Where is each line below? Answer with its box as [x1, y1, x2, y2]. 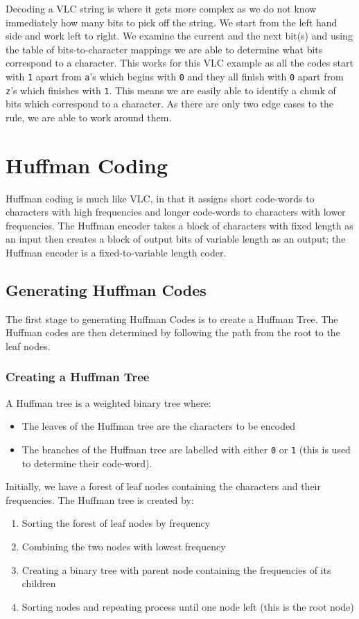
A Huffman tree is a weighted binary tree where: [6, 395, 211, 410]
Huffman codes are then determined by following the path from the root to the [6, 325, 340, 340]
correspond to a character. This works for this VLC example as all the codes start [6, 55, 353, 70]
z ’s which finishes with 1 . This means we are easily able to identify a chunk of [6, 82, 336, 97]
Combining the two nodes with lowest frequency [21, 539, 226, 553]
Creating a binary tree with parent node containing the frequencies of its [21, 562, 331, 577]
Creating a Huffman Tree [6, 368, 150, 385]
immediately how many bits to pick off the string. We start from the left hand [6, 15, 338, 29]
